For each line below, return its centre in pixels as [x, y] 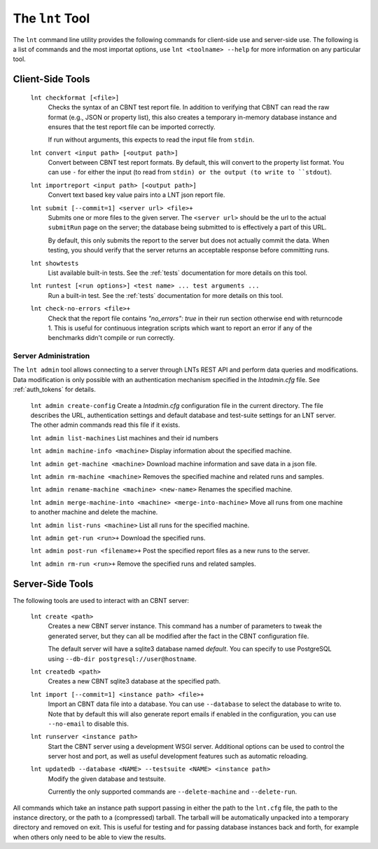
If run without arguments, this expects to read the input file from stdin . [151, 140]
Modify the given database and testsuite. [107, 779]
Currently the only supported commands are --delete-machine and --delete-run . [173, 792]
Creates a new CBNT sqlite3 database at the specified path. [134, 681]
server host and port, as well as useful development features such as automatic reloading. [178, 756]
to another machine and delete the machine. [94, 512]
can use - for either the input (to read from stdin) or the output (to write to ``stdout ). [190, 172]
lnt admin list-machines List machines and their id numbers [124, 437]
